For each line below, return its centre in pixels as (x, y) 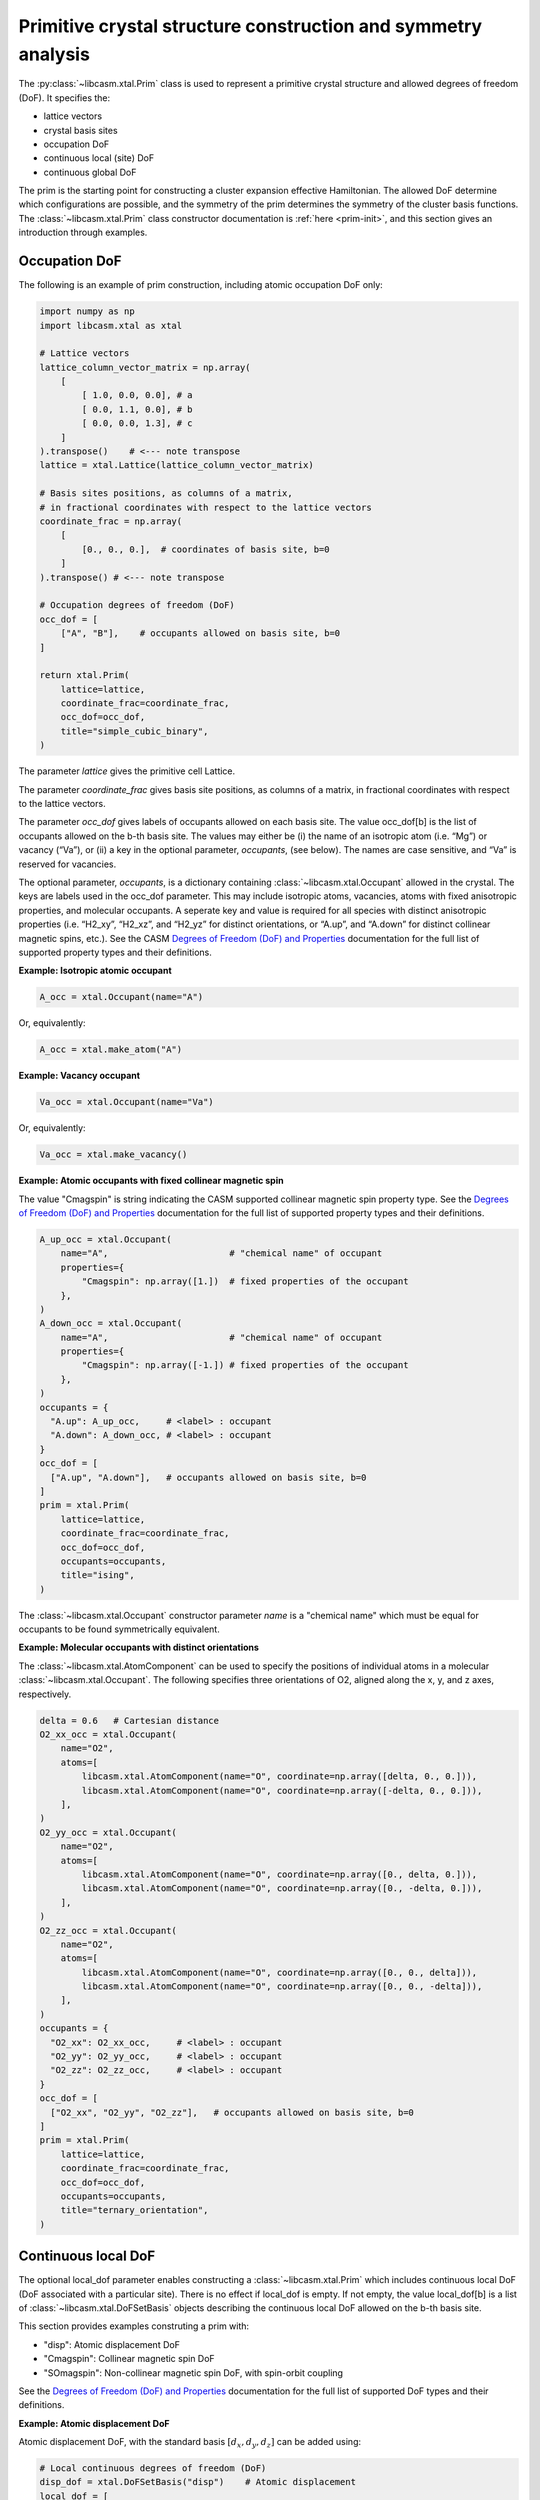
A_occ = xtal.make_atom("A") (111, 1049)
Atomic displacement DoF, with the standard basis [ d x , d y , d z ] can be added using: (190, 2443)
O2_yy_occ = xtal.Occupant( (108, 1832)
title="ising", (97, 1575)
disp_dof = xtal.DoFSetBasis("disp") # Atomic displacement (198, 2482)
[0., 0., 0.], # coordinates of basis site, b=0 (205, 549)
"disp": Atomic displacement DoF (111, 2344)
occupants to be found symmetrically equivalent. (119, 1629)
